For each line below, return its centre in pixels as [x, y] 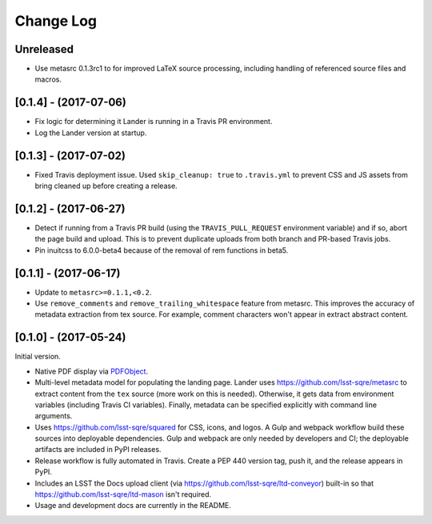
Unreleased [44, 49]
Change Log [56, 21]
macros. [48, 79]
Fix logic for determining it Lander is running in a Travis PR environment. [154, 122]
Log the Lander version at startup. [91, 133]
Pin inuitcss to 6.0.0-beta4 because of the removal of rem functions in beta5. [162, 250]
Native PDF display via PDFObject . [91, 371]
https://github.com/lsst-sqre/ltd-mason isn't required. [123, 494]
